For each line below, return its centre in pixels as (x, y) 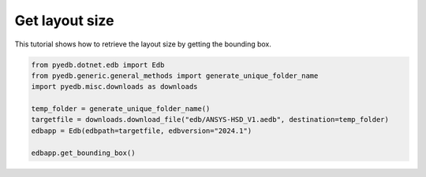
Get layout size (64, 20)
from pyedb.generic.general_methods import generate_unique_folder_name (175, 76)
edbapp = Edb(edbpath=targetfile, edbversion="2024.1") (142, 131)
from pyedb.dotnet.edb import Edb (98, 65)
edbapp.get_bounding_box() (83, 153)
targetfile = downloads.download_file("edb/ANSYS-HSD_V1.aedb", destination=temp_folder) (210, 120)
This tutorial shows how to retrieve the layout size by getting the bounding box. (143, 44)
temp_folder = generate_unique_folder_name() (121, 109)
